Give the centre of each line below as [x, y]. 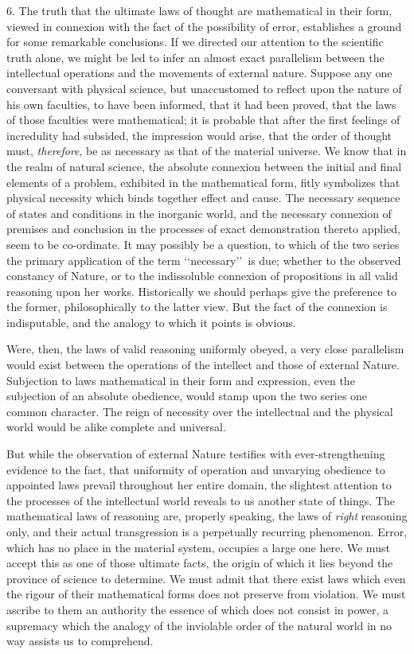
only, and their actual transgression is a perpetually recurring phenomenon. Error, [207, 531]
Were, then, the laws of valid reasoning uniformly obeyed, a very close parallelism [205, 349]
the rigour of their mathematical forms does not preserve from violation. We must [206, 594]
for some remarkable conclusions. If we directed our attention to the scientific [195, 42]
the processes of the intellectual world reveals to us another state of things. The [201, 500]
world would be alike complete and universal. [116, 427]
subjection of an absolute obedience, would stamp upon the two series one [187, 396]
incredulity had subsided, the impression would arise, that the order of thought [199, 135]
